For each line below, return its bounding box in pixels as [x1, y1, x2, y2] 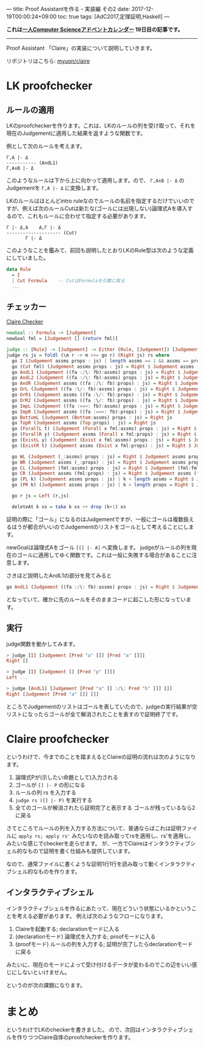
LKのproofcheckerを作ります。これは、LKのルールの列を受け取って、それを [6, 122, 196, 129]
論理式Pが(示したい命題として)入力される [15, 773, 118, 781]
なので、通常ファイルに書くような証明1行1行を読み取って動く [6, 860, 160, 868]
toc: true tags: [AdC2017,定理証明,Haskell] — [58, 13, 170, 20]
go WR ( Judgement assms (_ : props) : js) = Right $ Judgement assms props [12, 459, 202, 465]
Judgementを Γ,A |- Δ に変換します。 [6, 184, 102, 192]
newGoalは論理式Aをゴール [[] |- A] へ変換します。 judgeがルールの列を [6, 544, 192, 551]
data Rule [6, 266, 32, 272]
